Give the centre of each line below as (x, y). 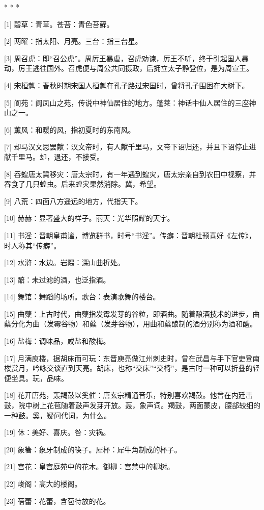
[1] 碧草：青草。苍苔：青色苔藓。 (59, 24)
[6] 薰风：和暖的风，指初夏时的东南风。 (70, 129)
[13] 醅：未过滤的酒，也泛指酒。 (57, 279)
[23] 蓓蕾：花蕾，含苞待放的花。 (57, 501)
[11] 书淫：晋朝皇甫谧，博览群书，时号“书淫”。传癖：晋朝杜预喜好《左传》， (130, 235)
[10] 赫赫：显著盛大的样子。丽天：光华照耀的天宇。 (89, 218)
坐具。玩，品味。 (39, 378)
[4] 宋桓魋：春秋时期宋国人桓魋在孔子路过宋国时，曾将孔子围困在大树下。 (127, 85)
